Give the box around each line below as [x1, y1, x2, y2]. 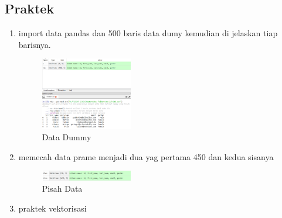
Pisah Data [42, 182, 83, 195]
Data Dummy [42, 131, 91, 143]
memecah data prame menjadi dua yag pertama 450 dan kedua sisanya [18, 150, 274, 162]
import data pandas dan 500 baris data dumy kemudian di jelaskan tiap [18, 27, 278, 39]
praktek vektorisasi [18, 202, 87, 214]
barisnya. [18, 38, 51, 50]
